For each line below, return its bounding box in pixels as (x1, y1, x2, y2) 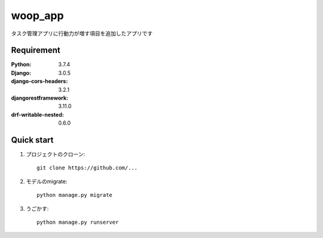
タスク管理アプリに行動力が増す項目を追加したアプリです (11, 30, 153, 37)
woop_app (11, 9, 64, 22)
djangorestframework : (11, 94, 69, 101)
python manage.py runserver (36, 219, 119, 226)
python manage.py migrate (36, 191, 113, 199)
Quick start (11, 135, 54, 145)
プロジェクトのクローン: (26, 151, 86, 158)
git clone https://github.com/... (36, 165, 138, 171)
